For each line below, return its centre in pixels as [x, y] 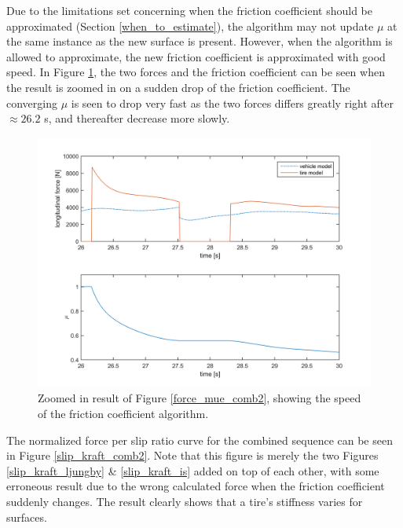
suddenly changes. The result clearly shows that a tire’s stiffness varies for [185, 501]
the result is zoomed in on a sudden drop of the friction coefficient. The [178, 87]
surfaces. [27, 517]
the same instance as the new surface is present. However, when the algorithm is [200, 41]
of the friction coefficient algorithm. [123, 413]
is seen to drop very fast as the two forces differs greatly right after [232, 103]
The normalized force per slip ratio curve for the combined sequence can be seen [200, 440]
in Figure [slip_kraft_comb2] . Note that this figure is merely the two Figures [192, 455]
